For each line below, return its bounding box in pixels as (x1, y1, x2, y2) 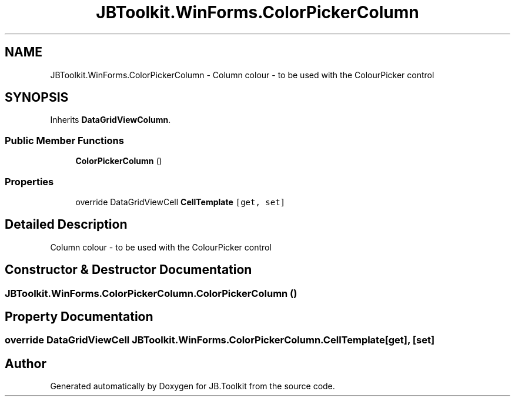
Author (5, 356, 46, 371)
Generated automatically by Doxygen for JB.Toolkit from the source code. (50, 381, 335, 392)
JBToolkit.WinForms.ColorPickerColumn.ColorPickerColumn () (5, 287, 297, 299)
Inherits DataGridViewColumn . (50, 115, 171, 125)
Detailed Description (5, 217, 128, 232)
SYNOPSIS (5, 90, 69, 105)
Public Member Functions (5, 134, 124, 146)
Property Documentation (5, 309, 153, 325)
